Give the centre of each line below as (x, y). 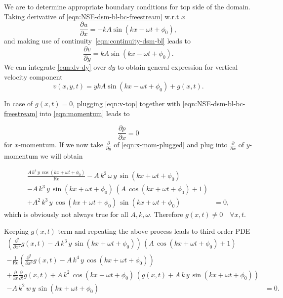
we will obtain (61, 155)
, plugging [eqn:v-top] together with (127, 104)
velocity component (33, 76)
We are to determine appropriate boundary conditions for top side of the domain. (127, 6)
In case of (19, 104)
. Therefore (166, 214)
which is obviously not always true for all (66, 214)
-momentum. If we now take (61, 145)
